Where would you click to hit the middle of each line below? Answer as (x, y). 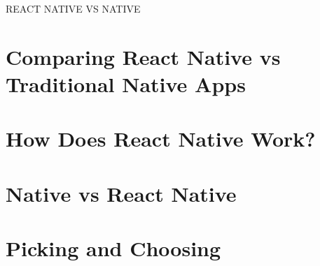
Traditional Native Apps (126, 83)
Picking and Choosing (113, 248)
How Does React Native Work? (161, 139)
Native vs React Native (121, 193)
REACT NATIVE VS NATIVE (73, 8)
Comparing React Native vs (143, 56)
